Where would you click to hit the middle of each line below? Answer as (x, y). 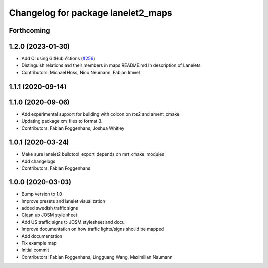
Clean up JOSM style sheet (50, 215)
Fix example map (39, 243)
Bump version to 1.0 (42, 194)
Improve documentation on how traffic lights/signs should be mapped (93, 229)
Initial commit (35, 250)
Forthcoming (30, 31)
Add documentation (42, 236)
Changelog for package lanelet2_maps (91, 13)
